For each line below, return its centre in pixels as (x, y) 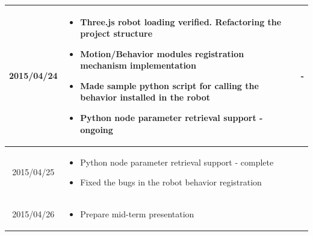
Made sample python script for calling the (169, 85)
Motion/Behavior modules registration (162, 53)
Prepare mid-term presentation (137, 213)
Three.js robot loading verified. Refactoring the (181, 21)
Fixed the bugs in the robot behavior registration (171, 182)
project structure (116, 33)
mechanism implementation (138, 65)
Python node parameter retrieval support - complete (177, 162)
